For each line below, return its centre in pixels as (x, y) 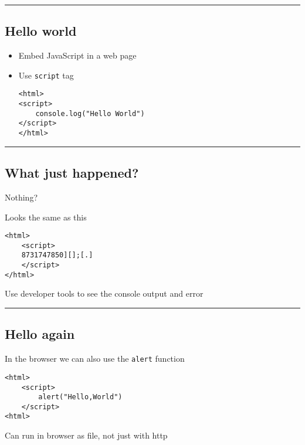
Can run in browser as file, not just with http (86, 435)
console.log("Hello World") (90, 113)
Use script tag (46, 75)
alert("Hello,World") (80, 397)
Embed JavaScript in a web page (77, 55)
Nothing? (21, 197)
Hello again (40, 334)
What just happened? (72, 173)
